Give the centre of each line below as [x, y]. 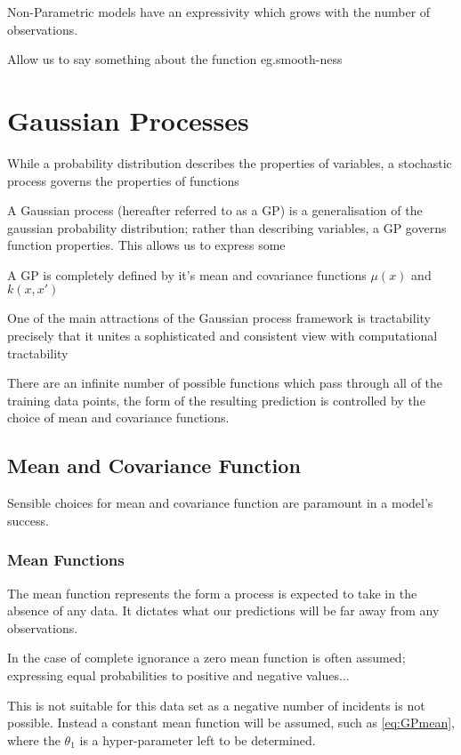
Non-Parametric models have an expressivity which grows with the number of [219, 12]
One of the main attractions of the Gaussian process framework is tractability [219, 318]
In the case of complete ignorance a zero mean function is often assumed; [206, 658]
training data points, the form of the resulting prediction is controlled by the [216, 400]
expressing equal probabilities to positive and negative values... [178, 675]
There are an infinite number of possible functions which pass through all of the [225, 383]
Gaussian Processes [128, 120]
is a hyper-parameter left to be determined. [198, 739]
